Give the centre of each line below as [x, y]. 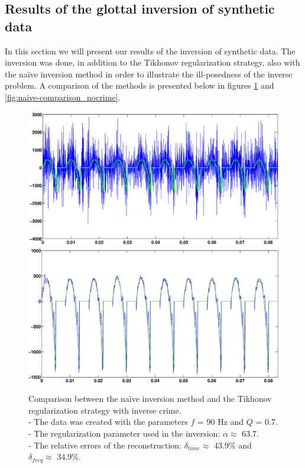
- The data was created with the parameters [108, 422]
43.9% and [233, 445]
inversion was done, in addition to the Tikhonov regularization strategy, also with [152, 62]
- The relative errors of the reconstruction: [105, 445]
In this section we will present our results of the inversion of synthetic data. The [150, 51]
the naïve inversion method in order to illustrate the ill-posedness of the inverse [149, 74]
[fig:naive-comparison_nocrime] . [63, 97]
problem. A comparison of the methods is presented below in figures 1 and [139, 85]
